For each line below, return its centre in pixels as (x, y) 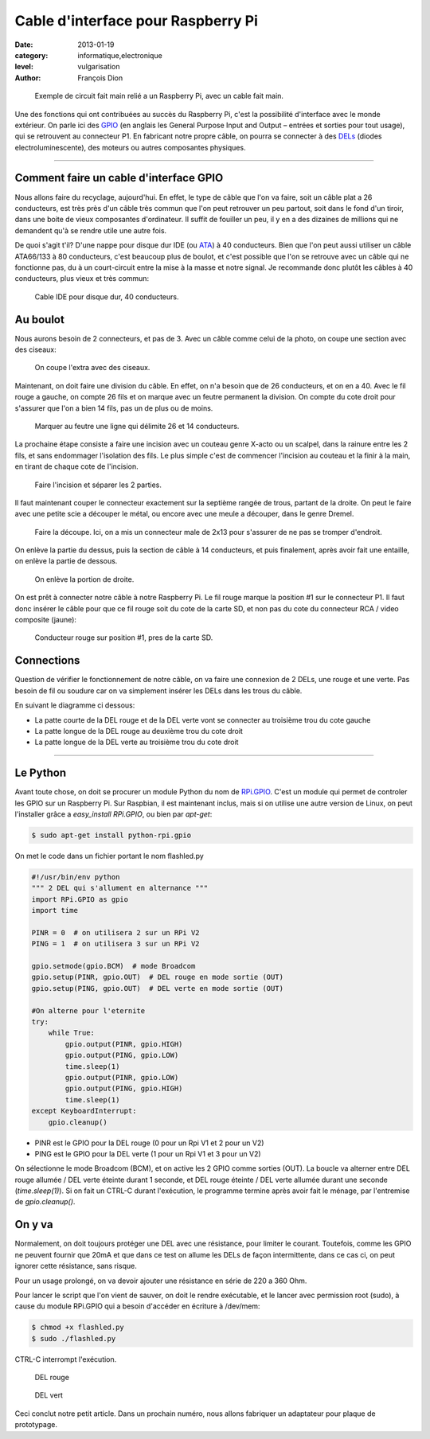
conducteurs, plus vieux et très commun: (82, 279)
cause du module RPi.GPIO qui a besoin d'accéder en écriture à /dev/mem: (137, 1306)
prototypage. (36, 1425)
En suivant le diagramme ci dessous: (75, 705)
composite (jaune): (46, 620)
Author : (28, 78)
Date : (24, 45)
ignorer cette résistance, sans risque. (76, 1266)
